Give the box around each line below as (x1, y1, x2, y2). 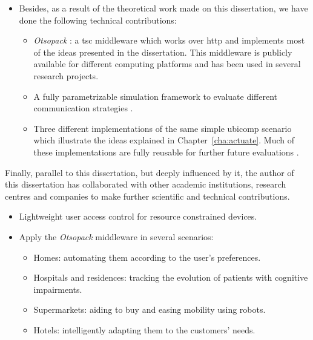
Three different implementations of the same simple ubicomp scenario (33, 122, 292, 134)
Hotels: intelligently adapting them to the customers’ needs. (33, 323, 255, 336)
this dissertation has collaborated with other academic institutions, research (5, 178, 286, 191)
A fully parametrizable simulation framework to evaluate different (33, 90, 277, 102)
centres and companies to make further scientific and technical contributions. (5, 189, 290, 202)
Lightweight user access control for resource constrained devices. (19, 210, 257, 223)
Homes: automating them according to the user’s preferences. (33, 250, 261, 263)
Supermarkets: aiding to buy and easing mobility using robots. (33, 303, 266, 316)
